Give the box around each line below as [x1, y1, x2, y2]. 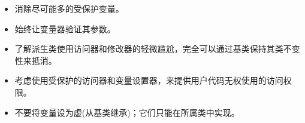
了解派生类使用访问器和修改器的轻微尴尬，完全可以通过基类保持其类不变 [14, 42, 300, 55]
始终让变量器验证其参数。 [14, 22, 116, 35]
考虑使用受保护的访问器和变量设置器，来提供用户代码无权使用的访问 [14, 74, 283, 87]
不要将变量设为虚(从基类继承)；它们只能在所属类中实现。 [14, 106, 240, 118]
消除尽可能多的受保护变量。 [14, 2, 124, 14]
